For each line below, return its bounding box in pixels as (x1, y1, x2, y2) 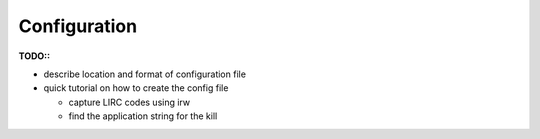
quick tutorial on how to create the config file (43, 82, 229, 94)
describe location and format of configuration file (43, 68, 247, 80)
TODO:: (18, 50, 50, 62)
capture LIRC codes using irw (68, 96, 190, 108)
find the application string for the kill (68, 110, 218, 122)
